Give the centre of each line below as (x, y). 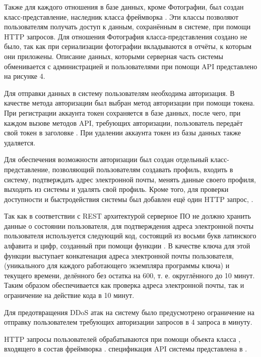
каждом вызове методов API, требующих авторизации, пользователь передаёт (123, 122)
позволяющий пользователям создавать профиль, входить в (143, 169)
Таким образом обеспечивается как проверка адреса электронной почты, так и (124, 285)
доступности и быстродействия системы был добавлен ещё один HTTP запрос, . (129, 199)
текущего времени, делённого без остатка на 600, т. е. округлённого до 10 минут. (129, 275)
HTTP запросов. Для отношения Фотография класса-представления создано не (126, 36)
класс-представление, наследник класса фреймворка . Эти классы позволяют (121, 16)
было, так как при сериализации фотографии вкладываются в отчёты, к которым (128, 46)
